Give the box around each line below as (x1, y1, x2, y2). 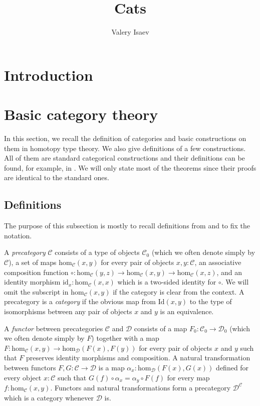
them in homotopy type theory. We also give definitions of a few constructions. (4, 143, 246, 153)
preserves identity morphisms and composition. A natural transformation (26, 352, 250, 363)
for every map (167, 372, 210, 382)
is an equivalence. (160, 306, 214, 316)
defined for (216, 362, 249, 372)
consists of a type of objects (55, 247, 140, 257)
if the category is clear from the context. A (113, 286, 244, 297)
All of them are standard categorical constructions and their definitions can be (4, 153, 245, 163)
